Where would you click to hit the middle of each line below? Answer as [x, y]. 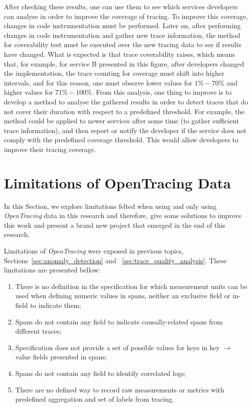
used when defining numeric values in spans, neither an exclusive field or [123, 296]
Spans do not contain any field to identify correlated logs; [101, 373]
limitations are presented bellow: [52, 270]
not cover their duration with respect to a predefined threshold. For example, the [124, 111]
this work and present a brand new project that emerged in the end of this [115, 225]
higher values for [29, 92]
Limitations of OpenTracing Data [118, 182]
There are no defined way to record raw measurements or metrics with [120, 389]
